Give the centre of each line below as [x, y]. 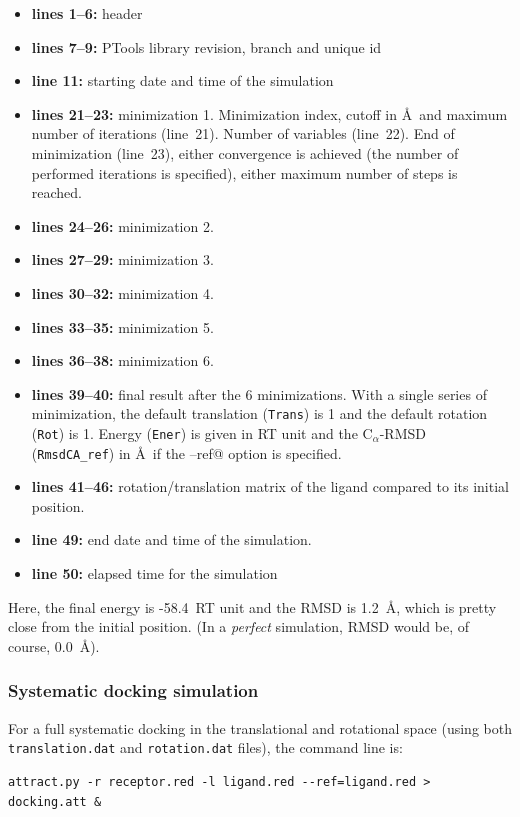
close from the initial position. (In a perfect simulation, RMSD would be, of [238, 626]
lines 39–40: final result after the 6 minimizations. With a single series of [259, 393]
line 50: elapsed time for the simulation [154, 573]
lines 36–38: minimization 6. [122, 360]
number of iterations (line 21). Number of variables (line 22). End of [243, 133]
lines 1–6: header [87, 13]
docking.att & [55, 801]
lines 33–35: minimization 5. [122, 326]
